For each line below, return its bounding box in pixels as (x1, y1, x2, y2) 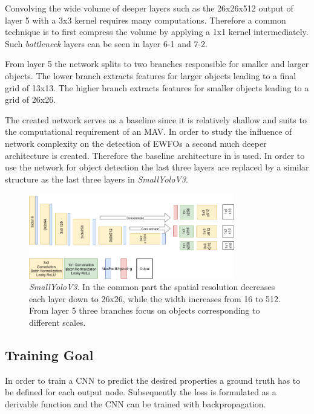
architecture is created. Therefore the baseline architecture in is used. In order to (5, 149, 305, 161)
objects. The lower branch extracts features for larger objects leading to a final (5, 69, 296, 82)
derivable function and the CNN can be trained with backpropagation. (5, 398, 266, 410)
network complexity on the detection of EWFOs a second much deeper (5, 137, 267, 149)
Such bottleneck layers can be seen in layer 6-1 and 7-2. (5, 37, 208, 50)
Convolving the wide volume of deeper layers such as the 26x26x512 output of (5, 2, 293, 14)
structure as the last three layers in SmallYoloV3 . (5, 172, 188, 185)
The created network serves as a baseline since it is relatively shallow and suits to (5, 113, 307, 126)
